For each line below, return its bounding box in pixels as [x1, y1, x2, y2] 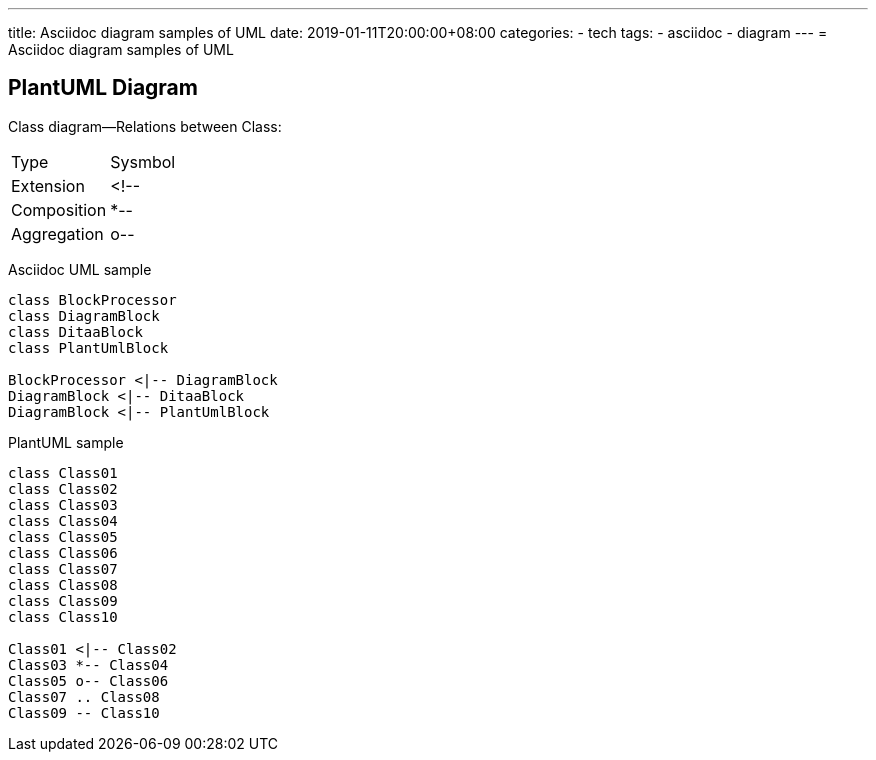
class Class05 [8, 528, 118, 545]
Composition [11, 199, 107, 220]
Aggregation [11, 223, 104, 244]
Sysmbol [110, 151, 176, 172]
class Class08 [8, 576, 118, 593]
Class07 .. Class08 [8, 688, 160, 705]
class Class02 [8, 480, 118, 497]
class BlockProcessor [8, 291, 177, 308]
